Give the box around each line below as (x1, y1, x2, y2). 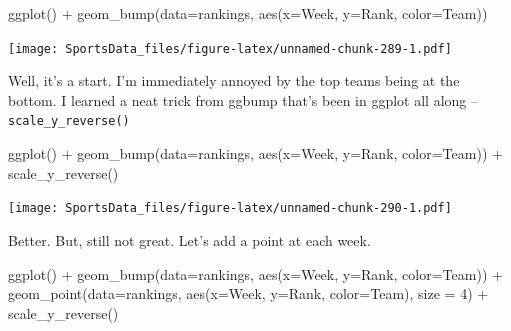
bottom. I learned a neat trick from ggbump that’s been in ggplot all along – (8, 89, 478, 110)
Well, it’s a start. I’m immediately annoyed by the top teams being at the (8, 70, 460, 91)
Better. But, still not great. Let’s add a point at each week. (8, 229, 371, 250)
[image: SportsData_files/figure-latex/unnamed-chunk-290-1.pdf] (8, 201, 452, 216)
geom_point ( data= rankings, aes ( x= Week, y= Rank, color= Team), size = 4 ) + (8, 283, 489, 304)
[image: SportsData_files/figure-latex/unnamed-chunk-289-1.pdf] (8, 41, 452, 56)
